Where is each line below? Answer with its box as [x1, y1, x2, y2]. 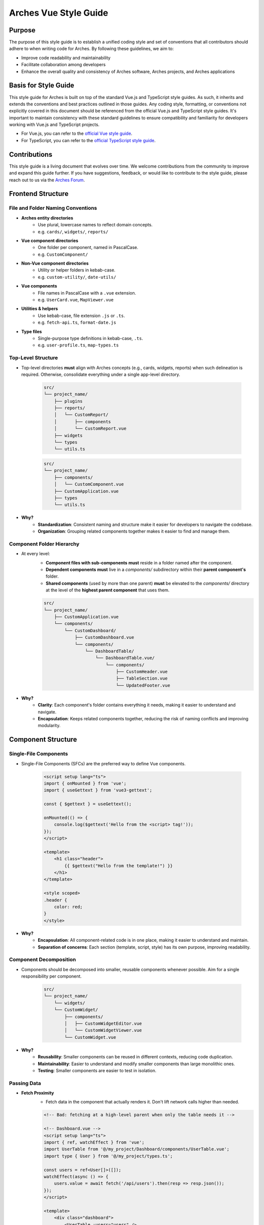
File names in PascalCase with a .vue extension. [38, 290, 136, 296]
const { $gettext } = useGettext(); [44, 801, 132, 807]
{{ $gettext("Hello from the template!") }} [64, 863, 173, 868]
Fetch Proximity [21, 1090, 54, 1096]
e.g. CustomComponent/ [38, 251, 88, 257]
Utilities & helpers [21, 306, 58, 312]
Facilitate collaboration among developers [21, 62, 106, 68]
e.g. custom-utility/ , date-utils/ [38, 274, 116, 280]
